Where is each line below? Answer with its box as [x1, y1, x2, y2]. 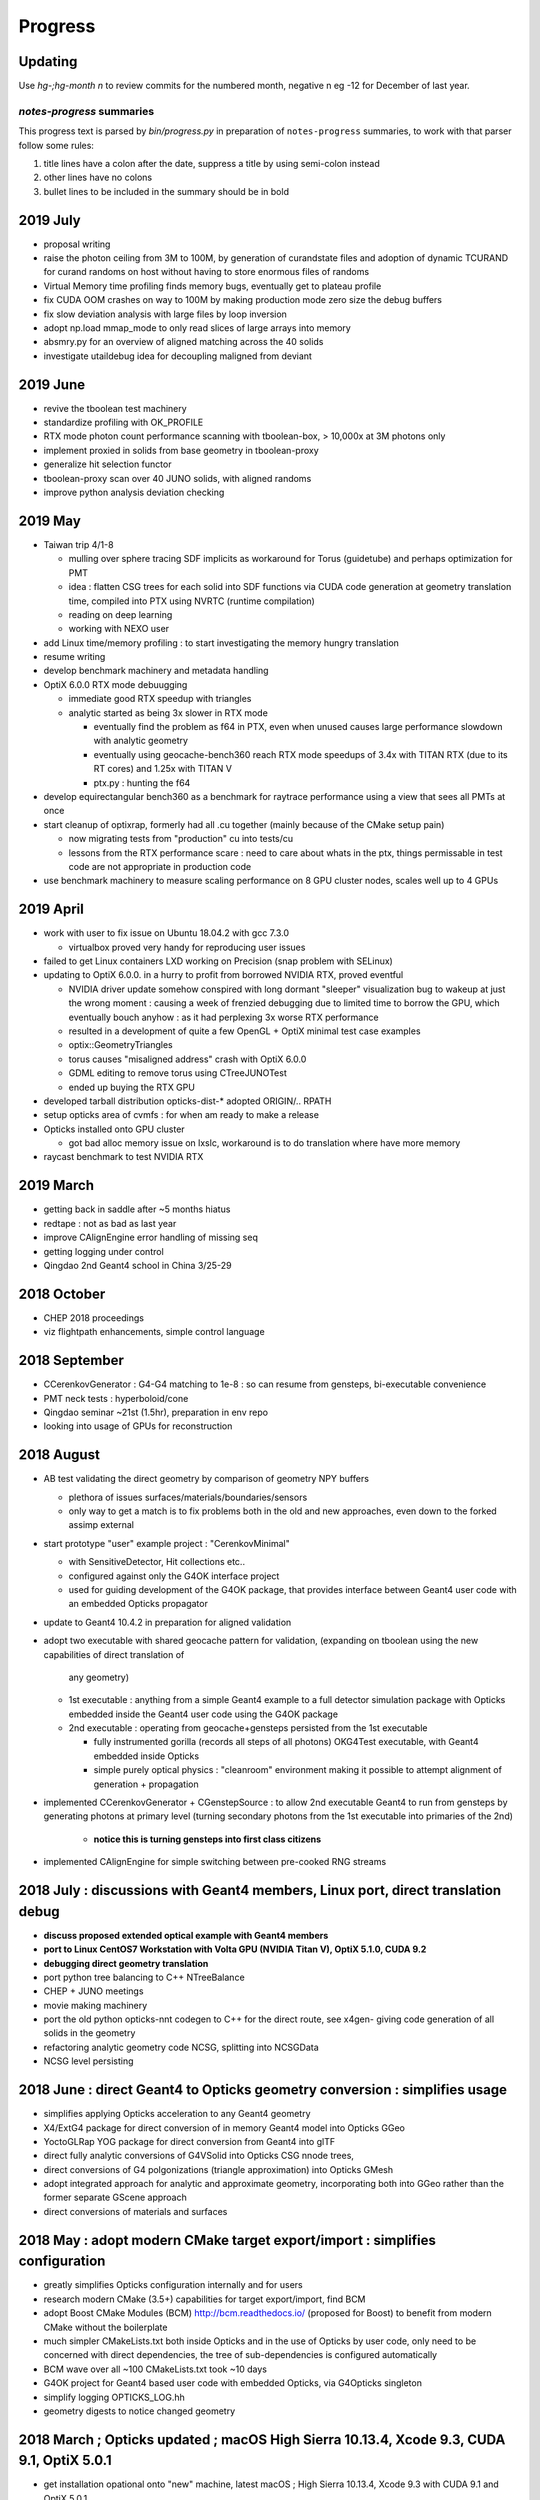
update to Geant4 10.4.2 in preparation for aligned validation [43, 1616, 292, 1628]
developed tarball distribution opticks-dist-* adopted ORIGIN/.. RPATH [43, 1095, 332, 1107]
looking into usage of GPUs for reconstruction [43, 1420, 233, 1432]
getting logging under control [43, 1245, 164, 1257]
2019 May [18, 512, 82, 529]
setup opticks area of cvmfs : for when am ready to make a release [43, 1109, 320, 1121]
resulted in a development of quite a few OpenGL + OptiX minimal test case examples [68, 1025, 421, 1037]
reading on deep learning [68, 608, 173, 620]
